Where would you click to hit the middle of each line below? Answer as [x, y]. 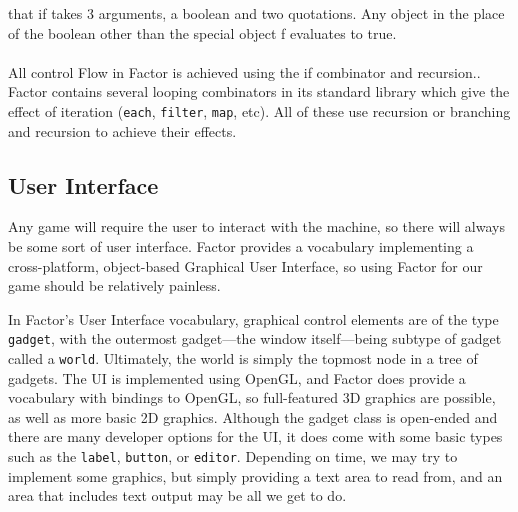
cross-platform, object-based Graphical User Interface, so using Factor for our [245, 265]
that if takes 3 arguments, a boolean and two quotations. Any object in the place [256, 13]
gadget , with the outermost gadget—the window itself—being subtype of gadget [255, 338]
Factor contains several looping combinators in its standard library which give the [259, 91]
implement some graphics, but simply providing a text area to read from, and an [255, 475]
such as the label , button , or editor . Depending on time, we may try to [233, 456]
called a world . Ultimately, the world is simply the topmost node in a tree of [243, 358]
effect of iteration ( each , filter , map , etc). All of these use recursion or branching [259, 110]
